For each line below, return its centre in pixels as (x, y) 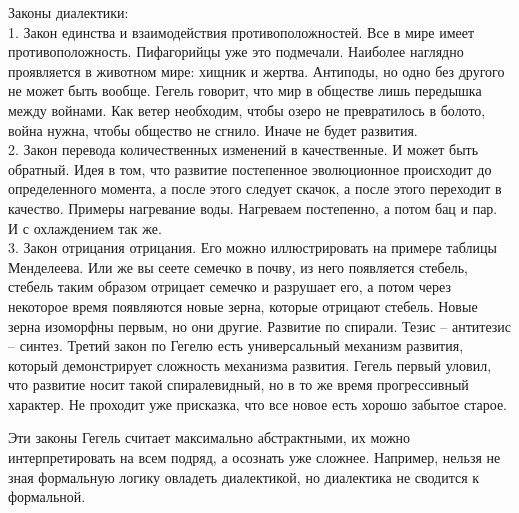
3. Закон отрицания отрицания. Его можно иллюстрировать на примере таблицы (252, 247)
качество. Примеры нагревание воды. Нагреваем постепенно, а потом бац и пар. (253, 207)
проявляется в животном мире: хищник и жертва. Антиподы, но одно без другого (256, 70)
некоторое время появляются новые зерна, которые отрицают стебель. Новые (243, 305)
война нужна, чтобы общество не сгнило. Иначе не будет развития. (213, 129)
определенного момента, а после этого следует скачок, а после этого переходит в (255, 188)
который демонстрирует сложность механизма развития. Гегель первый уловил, (250, 364)
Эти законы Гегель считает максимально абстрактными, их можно (209, 437)
